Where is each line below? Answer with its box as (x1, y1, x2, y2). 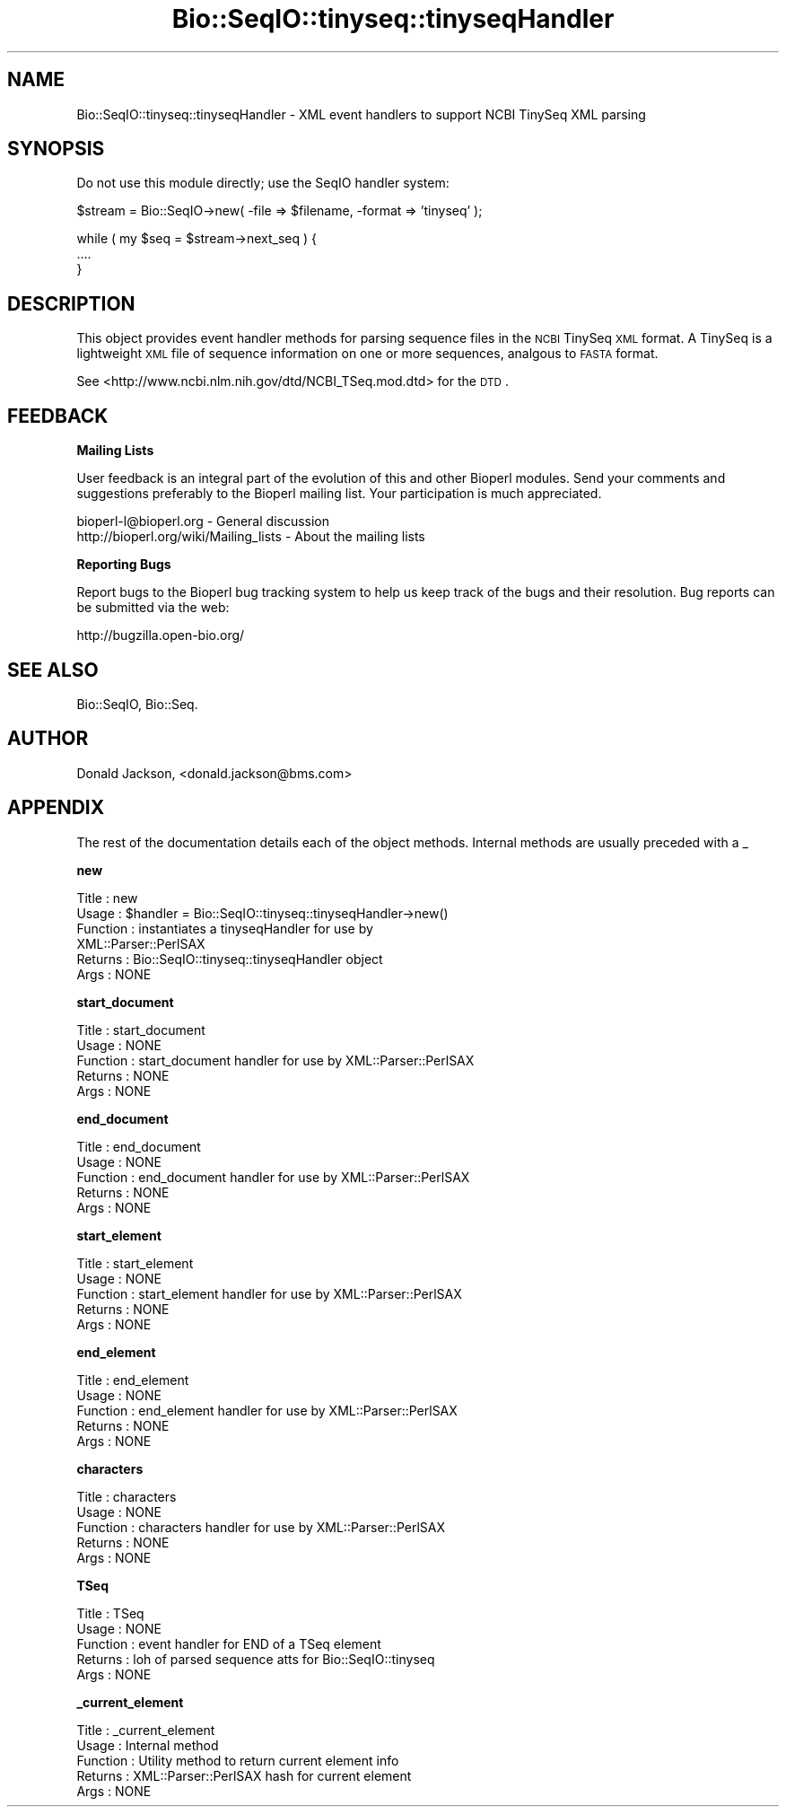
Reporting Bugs (76, 556, 171, 573)
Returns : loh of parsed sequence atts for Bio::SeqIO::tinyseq (76, 1651, 435, 1667)
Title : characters (76, 1488, 177, 1504)
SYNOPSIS (7, 137, 105, 161)
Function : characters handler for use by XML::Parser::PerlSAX (76, 1519, 445, 1535)
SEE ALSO (7, 658, 99, 681)
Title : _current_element (76, 1722, 215, 1738)
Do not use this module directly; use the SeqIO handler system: (76, 175, 450, 191)
